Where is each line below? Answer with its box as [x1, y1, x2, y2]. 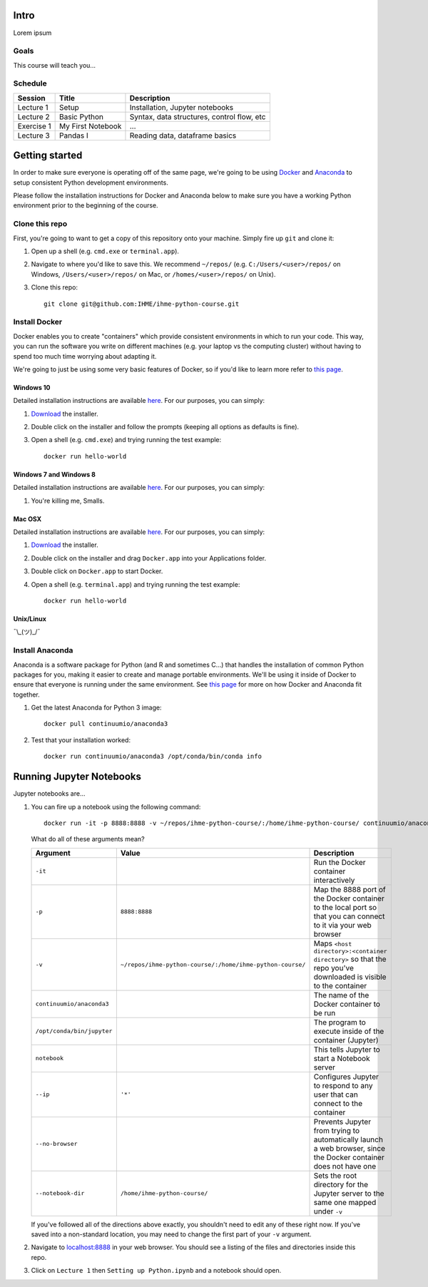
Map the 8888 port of [313, 884, 386, 894]
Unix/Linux [13, 614, 46, 623]
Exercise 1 [17, 121, 51, 131]
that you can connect [313, 911, 385, 921]
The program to [313, 1017, 367, 1027]
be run [313, 1007, 336, 1017]
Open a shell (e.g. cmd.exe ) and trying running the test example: [31, 436, 222, 444]
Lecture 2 [17, 111, 50, 121]
